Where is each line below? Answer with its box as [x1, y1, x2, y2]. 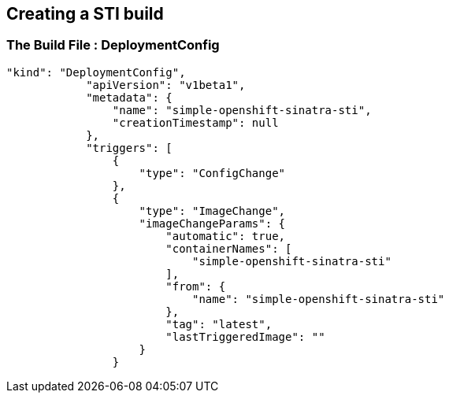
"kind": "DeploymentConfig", [6, 65, 186, 79]
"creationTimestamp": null [112, 116, 279, 129]
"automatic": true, [165, 229, 286, 242]
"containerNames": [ [165, 242, 292, 255]
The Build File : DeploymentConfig [6, 37, 220, 54]
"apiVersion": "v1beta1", [86, 78, 246, 91]
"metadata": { [86, 91, 173, 104]
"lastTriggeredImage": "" [165, 330, 325, 343]
